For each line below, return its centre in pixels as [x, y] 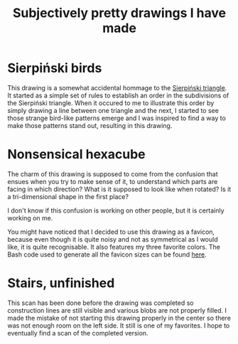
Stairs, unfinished [61, 283]
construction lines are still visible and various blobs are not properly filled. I [117, 310]
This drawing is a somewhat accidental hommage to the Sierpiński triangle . [117, 87]
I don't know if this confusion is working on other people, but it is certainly [116, 210]
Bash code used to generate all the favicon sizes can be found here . [107, 254]
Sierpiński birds [55, 68]
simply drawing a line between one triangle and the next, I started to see [113, 110]
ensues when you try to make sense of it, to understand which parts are [113, 181]
